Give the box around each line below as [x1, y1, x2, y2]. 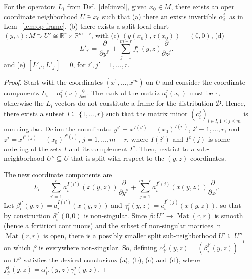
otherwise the [4, 98, 44, 108]
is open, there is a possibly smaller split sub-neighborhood [43, 230, 216, 240]
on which [4, 242, 31, 252]
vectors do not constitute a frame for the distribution [54, 98, 214, 108]
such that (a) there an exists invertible [102, 11, 217, 21]
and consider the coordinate [162, 77, 245, 87]
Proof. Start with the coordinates [4, 77, 103, 87]
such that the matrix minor [106, 109, 188, 119]
